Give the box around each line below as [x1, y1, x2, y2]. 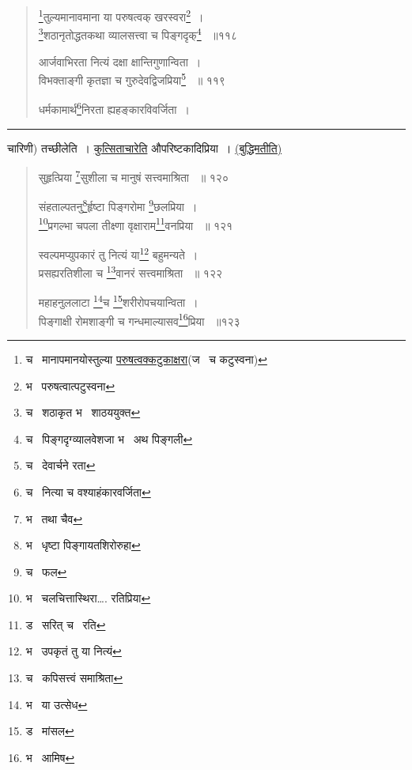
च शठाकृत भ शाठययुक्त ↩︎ [25, 404, 141, 421]
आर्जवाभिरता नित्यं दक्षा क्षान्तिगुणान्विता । [38, 53, 202, 70]
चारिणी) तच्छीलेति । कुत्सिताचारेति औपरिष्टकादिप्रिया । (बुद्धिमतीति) [7, 139, 282, 156]
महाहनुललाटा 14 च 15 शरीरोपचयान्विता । [38, 292, 198, 311]
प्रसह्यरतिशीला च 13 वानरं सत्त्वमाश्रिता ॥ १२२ [38, 262, 223, 281]
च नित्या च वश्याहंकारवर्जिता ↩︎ [25, 483, 151, 500]
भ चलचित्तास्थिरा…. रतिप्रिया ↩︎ [25, 590, 151, 606]
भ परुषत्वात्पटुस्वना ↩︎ [25, 377, 115, 394]
